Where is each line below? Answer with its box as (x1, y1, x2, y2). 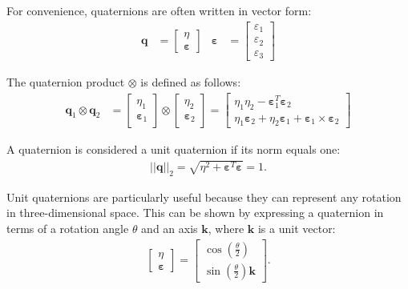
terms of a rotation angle (6, 219, 129, 236)
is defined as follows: (140, 74, 241, 90)
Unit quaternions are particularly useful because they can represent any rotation (6, 188, 402, 205)
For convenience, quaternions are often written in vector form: (6, 2, 312, 18)
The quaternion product (6, 74, 125, 90)
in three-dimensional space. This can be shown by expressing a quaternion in (6, 204, 384, 221)
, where (208, 219, 244, 236)
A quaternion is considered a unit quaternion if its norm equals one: (6, 141, 341, 158)
